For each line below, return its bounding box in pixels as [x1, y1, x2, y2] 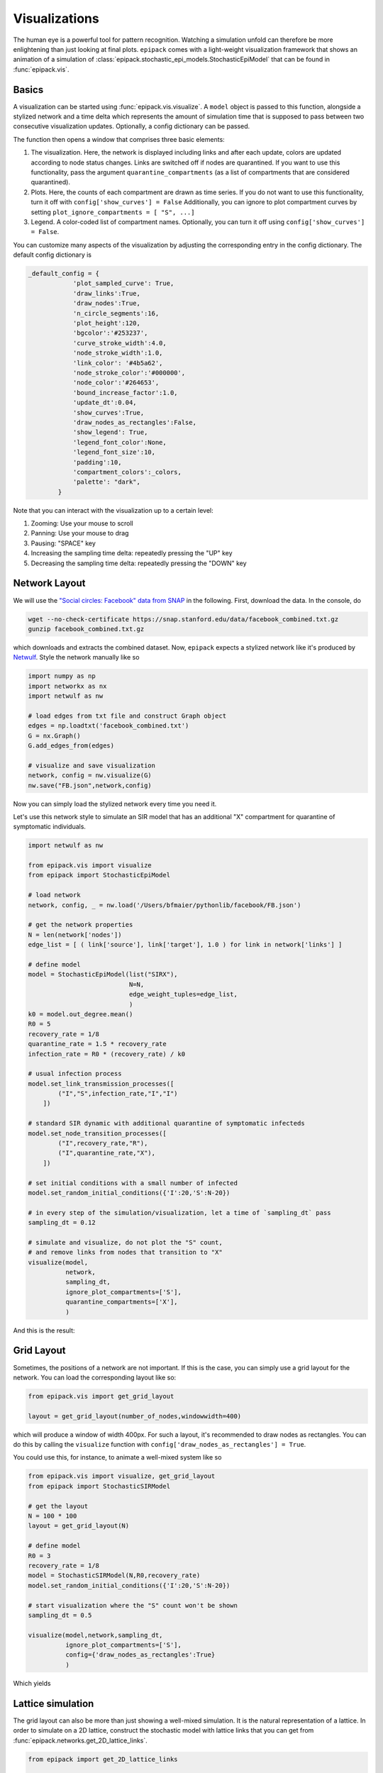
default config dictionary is [13, 250, 92, 259]
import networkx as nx [28, 682, 107, 690]
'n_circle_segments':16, [72, 309, 160, 317]
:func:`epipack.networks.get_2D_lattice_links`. [13, 1736, 148, 1745]
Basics [13, 84, 44, 96]
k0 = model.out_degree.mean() [28, 1010, 133, 1018]
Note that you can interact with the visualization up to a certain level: [13, 506, 213, 514]
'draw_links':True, [72, 289, 141, 297]
